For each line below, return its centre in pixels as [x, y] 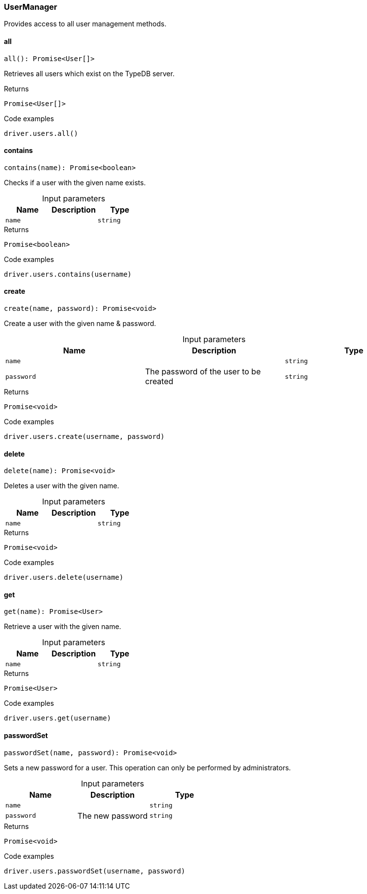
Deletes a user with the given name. [62, 486]
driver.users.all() [41, 133]
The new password [112, 816]
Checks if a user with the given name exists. [75, 182]
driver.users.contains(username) [68, 274]
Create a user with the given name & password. [80, 324]
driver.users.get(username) [58, 718]
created [159, 382]
